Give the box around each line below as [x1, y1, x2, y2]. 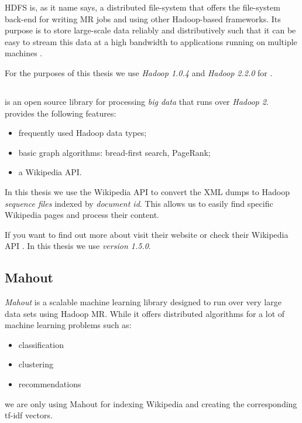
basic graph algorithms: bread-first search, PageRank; [18, 146, 211, 158]
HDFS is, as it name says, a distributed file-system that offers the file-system [5, 1, 280, 13]
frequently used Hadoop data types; [18, 127, 147, 139]
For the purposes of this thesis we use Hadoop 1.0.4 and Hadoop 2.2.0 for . [5, 66, 273, 79]
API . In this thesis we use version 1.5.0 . [5, 240, 151, 252]
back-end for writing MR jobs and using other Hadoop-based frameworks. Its [5, 12, 281, 25]
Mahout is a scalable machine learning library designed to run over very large [5, 296, 282, 308]
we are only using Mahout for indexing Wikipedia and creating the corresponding [5, 397, 297, 410]
